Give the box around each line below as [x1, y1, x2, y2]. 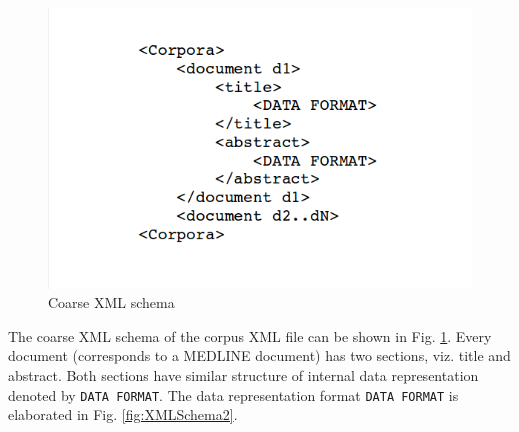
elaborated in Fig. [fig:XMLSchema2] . [8, 404, 238, 425]
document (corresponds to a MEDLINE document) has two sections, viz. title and [8, 345, 511, 366]
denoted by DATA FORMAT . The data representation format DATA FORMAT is [8, 384, 459, 405]
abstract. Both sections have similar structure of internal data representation [8, 365, 479, 386]
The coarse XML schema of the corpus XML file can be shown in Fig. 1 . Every [8, 325, 492, 346]
